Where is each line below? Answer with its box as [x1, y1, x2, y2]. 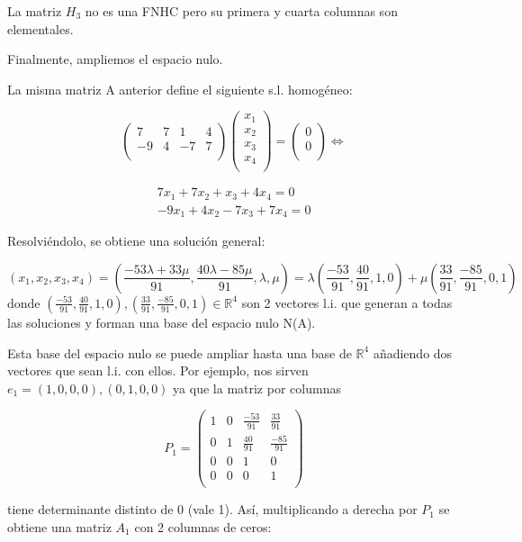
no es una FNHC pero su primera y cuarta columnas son [85, 2, 398, 20]
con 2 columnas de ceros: [134, 517, 272, 536]
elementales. [7, 19, 74, 38]
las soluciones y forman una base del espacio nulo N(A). [7, 312, 316, 331]
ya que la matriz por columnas [173, 378, 341, 397]
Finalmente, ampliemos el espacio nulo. [7, 50, 223, 68]
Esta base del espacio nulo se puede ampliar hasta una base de [7, 343, 352, 362]
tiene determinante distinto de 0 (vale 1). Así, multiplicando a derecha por [7, 500, 418, 519]
